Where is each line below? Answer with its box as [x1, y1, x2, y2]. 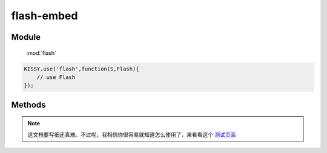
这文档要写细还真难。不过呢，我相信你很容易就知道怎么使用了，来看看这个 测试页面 [27, 131, 236, 138]
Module [11, 32, 41, 42]
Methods [11, 99, 46, 110]
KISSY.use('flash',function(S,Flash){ [24, 65, 139, 72]
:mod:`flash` [26, 49, 57, 57]
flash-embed [11, 9, 78, 22]
